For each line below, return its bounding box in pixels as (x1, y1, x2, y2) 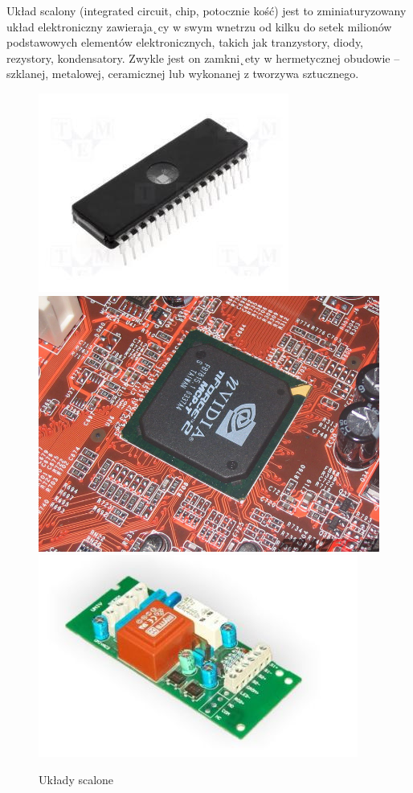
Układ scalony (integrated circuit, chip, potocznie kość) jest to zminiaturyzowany (6, 2, 407, 18)
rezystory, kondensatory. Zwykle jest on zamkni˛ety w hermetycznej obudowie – (6, 49, 400, 66)
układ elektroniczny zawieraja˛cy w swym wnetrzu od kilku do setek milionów (6, 18, 392, 35)
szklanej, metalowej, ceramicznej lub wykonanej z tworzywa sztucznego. (6, 65, 359, 82)
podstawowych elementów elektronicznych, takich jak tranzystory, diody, (6, 34, 364, 51)
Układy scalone (39, 770, 114, 787)
